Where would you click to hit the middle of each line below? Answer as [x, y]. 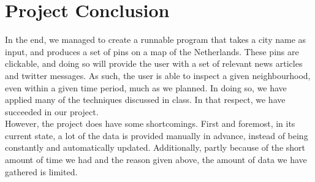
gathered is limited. [41, 171]
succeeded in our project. [52, 111]
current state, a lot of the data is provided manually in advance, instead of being [157, 135]
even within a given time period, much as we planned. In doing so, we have [146, 87]
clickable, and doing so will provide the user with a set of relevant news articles [154, 63]
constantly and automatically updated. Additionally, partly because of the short [155, 147]
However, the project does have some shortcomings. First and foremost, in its [150, 123]
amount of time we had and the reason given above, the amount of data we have [156, 160]
